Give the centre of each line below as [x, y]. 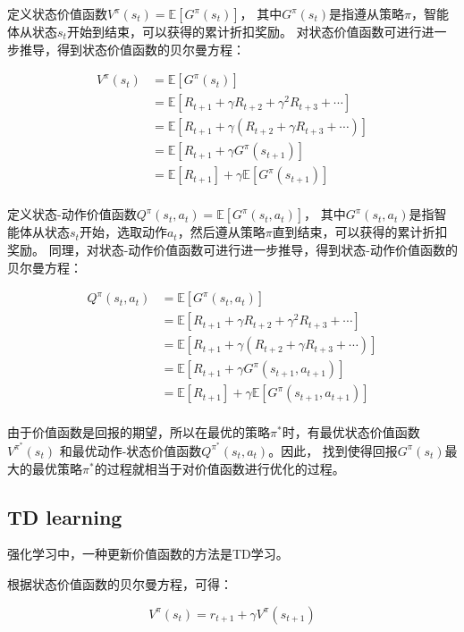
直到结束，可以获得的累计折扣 [360, 232]
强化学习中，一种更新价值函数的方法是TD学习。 [148, 554]
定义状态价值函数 [57, 13]
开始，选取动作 [123, 232]
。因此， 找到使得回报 [333, 450]
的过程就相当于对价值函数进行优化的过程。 [219, 468]
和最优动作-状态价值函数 [131, 450]
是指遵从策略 [367, 13]
